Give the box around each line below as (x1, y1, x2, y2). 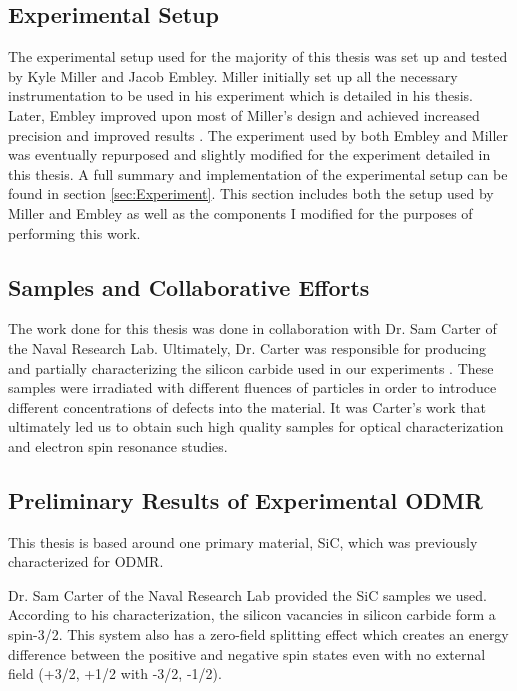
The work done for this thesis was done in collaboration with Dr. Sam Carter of (8, 318, 497, 339)
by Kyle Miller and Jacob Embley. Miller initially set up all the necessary (8, 65, 458, 86)
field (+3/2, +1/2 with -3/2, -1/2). (8, 663, 222, 684)
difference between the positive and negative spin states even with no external (8, 643, 486, 664)
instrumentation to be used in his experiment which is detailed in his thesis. (8, 85, 473, 106)
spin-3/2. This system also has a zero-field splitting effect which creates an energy (8, 624, 509, 645)
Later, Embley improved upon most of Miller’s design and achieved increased (8, 104, 480, 125)
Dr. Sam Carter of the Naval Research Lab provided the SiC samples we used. (8, 584, 487, 605)
